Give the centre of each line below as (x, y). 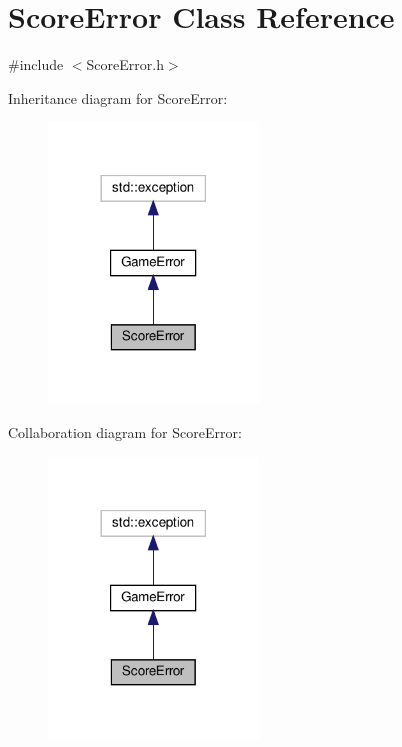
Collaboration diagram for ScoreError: (125, 432)
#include (36, 64)
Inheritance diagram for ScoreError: (118, 97)
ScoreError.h (125, 64)
